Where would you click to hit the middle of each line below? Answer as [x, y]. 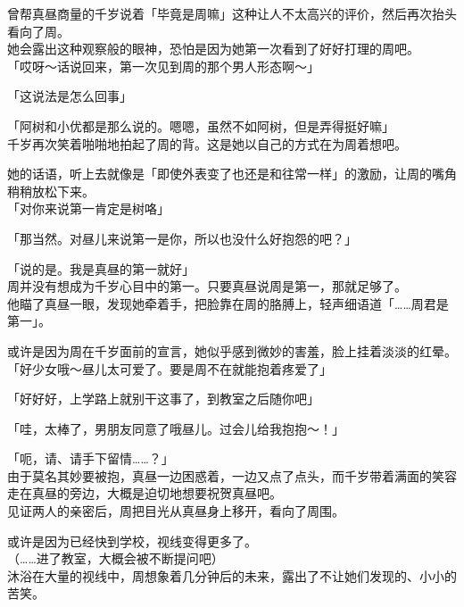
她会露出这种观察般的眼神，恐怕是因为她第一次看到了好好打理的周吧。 [213, 49]
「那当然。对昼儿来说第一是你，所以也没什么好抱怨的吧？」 [182, 238]
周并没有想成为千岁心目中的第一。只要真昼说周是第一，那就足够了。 [207, 286]
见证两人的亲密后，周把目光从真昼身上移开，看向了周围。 [176, 511]
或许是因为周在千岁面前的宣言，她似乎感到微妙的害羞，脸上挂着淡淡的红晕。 [232, 350]
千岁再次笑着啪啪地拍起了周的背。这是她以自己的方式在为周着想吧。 [207, 143]
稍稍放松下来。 [51, 191]
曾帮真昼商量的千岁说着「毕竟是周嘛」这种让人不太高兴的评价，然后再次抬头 [232, 13]
